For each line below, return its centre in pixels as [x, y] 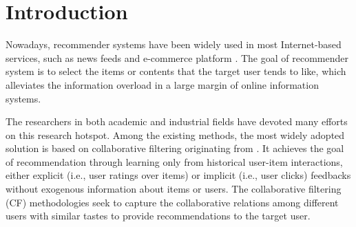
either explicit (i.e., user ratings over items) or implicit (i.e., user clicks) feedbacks [178, 175]
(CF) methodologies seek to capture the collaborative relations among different [172, 202]
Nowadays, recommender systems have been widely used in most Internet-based [174, 44]
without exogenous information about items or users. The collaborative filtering [174, 189]
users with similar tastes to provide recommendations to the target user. [158, 216]
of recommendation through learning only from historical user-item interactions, [174, 161]
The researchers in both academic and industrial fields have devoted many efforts [177, 121]
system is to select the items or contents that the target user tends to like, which [176, 71]
